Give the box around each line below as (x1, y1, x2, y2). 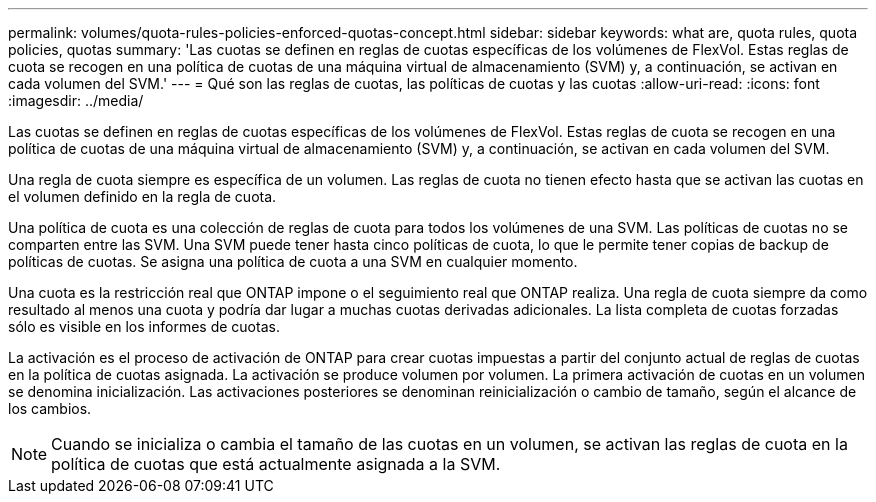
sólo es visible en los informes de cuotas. (8, 318, 280, 335)
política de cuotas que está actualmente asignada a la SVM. (51, 454, 501, 474)
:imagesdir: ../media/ (8, 92, 144, 109)
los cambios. (8, 400, 92, 417)
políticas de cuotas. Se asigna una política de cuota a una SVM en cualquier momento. (8, 253, 578, 270)
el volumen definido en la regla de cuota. (8, 188, 277, 205)
